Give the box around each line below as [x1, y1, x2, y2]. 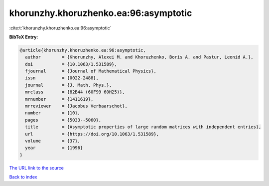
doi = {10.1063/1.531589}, [25, 61, 117, 67]
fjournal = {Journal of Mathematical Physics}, [25, 68, 156, 74]
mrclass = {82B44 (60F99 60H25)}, [25, 89, 125, 95]
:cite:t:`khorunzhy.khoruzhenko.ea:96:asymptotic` [9, 25, 112, 31]
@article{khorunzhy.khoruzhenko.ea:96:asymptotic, [19, 47, 146, 53]
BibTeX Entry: [9, 34, 38, 40]
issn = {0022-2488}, [25, 75, 99, 81]
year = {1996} [25, 145, 83, 151]
